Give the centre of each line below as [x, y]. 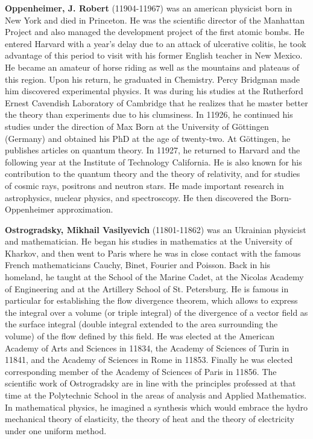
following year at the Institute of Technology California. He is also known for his [153, 162]
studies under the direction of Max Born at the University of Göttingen [137, 126]
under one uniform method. [56, 430]
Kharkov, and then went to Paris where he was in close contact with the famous [153, 253]
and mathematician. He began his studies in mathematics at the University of [149, 241]
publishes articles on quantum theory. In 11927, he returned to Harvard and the [153, 150]
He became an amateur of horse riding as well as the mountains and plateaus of [152, 67]
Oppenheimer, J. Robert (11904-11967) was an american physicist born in [149, 8]
